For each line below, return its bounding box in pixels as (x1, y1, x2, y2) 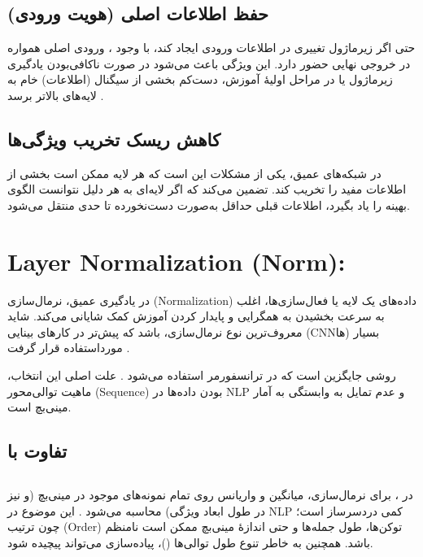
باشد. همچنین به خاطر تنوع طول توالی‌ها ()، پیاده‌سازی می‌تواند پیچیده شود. (7, 533, 373, 550)
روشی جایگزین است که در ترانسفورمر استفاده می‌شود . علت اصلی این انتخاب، (7, 367, 396, 384)
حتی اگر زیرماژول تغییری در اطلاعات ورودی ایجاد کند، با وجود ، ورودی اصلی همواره (7, 39, 416, 56)
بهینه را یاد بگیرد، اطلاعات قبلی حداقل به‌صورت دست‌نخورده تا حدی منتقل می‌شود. (7, 196, 410, 213)
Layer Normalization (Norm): (7, 244, 346, 277)
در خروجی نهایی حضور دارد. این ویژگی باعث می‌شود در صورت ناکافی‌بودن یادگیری (7, 54, 411, 72)
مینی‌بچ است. (7, 398, 72, 416)
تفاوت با (7, 438, 68, 463)
